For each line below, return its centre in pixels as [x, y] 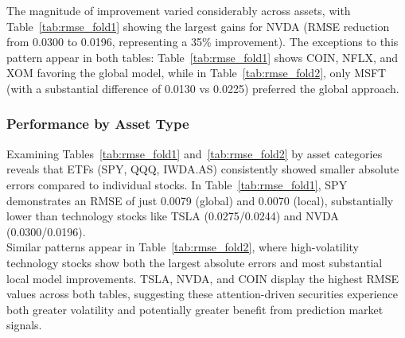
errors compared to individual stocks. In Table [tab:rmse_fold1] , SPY [177, 184]
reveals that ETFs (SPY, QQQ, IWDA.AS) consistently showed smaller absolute [203, 169]
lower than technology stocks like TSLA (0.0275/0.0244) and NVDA [173, 216]
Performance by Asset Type [98, 124]
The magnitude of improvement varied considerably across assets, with [179, 10]
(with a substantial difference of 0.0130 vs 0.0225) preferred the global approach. [203, 88]
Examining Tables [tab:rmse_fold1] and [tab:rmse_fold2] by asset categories [195, 153]
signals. [24, 325]
